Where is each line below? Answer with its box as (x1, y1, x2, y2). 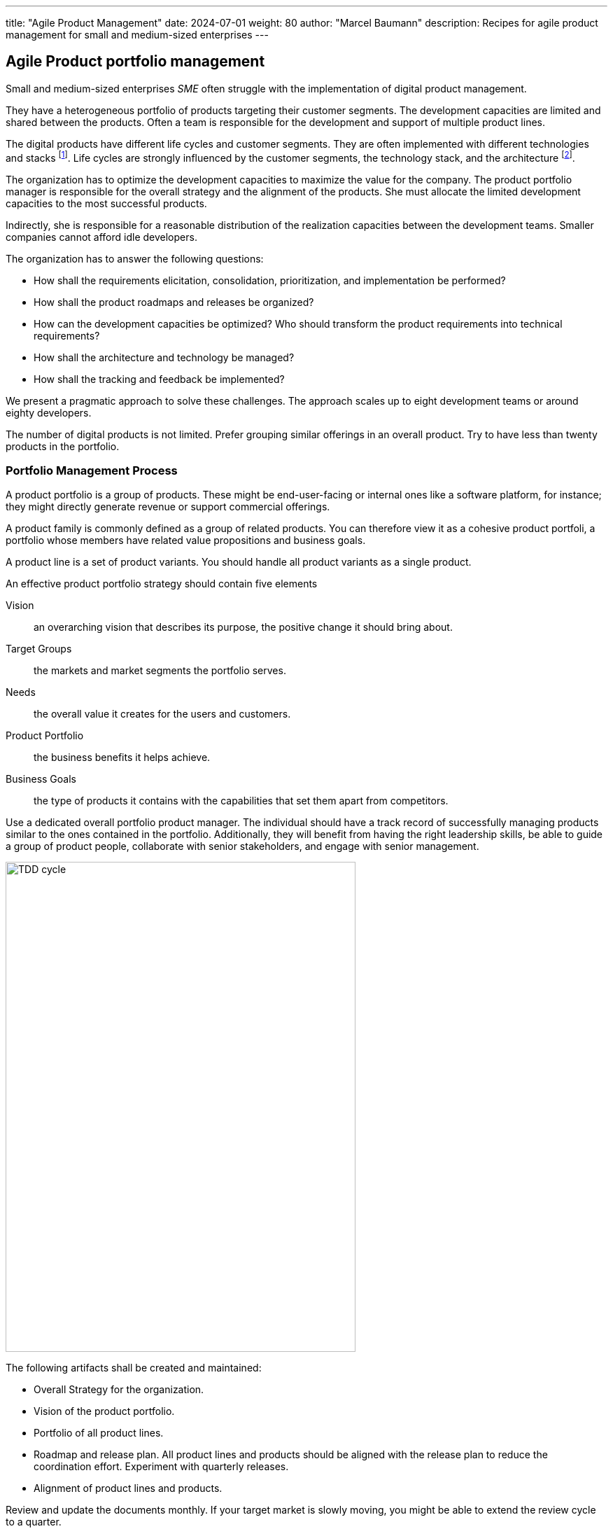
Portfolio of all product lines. (34, 1427, 164, 1439)
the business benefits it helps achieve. (34, 751, 211, 764)
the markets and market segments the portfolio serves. (34, 664, 286, 677)
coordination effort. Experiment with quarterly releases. (34, 1460, 289, 1473)
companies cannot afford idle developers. (6, 230, 197, 243)
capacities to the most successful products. (6, 197, 207, 209)
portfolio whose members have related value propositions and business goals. (6, 534, 366, 547)
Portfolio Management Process (6, 463, 178, 477)
